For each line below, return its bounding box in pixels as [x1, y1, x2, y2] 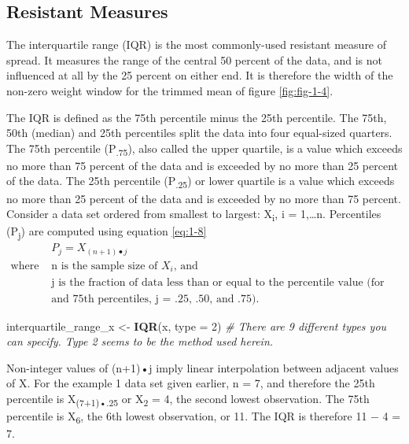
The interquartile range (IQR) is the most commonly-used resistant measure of [6, 36, 387, 53]
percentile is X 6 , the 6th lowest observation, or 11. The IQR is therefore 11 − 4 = [6, 408, 401, 426]
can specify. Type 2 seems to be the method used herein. [6, 333, 274, 350]
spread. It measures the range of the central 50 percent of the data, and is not [6, 51, 383, 68]
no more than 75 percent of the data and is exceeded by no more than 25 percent [6, 157, 398, 173]
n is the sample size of [51, 261, 158, 272]
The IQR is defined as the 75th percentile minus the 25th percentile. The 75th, [6, 109, 387, 125]
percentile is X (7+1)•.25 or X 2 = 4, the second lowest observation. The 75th [6, 390, 370, 409]
